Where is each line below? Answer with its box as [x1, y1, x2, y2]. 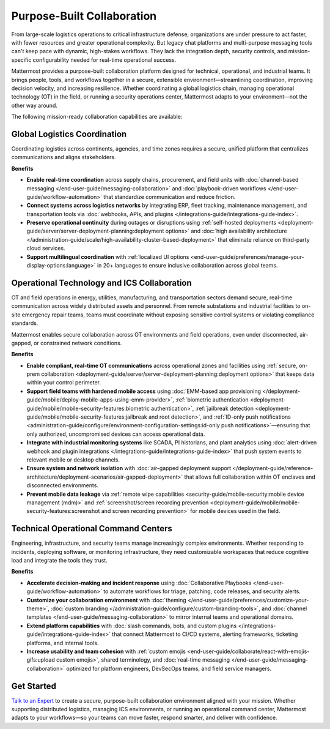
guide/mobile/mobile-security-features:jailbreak [26, 413, 147, 421]
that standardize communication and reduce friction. [103, 193, 236, 200]
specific [11, 56, 32, 64]
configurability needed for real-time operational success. [32, 56, 177, 64]
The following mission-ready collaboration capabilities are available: [11, 113, 183, 121]
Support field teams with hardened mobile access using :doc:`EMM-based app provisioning [26, 387, 262, 395]
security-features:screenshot [26, 507, 100, 515]
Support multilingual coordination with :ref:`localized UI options [26, 253, 189, 260]
